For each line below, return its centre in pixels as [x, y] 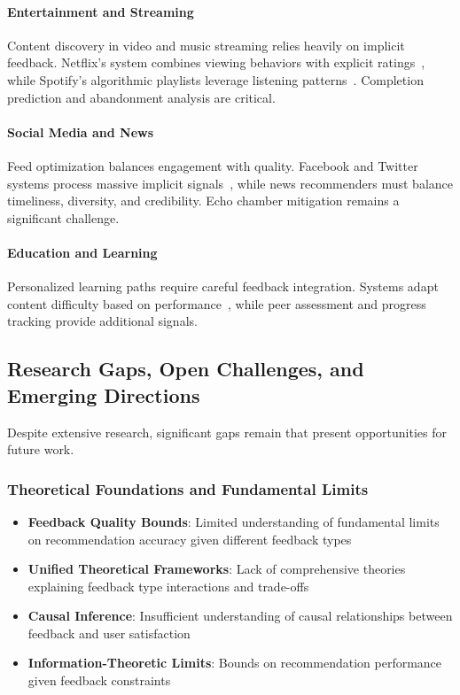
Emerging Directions [104, 394]
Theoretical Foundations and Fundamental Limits [188, 488]
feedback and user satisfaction [109, 633]
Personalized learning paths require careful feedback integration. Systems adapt [223, 286]
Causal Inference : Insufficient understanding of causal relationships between [240, 616]
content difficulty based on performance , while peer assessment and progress [217, 303]
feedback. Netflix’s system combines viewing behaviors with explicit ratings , [216, 62]
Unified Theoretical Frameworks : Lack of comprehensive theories [217, 569]
